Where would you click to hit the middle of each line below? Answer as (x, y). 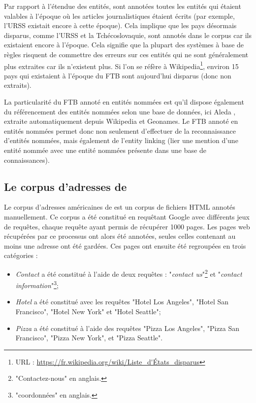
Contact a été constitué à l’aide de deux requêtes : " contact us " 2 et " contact (129, 273)
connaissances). (27, 160)
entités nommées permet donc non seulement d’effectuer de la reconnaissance (120, 130)
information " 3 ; (37, 284)
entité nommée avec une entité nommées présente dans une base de (105, 150)
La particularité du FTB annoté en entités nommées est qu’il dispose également (124, 102)
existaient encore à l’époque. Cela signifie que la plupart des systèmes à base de (124, 45)
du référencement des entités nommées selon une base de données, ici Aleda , (120, 111)
